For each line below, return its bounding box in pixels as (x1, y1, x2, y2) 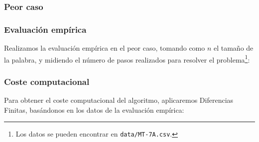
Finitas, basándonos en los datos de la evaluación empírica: (4, 104, 184, 115)
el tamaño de (213, 43, 254, 53)
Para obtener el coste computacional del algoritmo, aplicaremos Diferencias (4, 95, 234, 105)
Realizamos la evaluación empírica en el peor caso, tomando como (4, 43, 205, 53)
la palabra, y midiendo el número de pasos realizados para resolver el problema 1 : (4, 53, 250, 65)
